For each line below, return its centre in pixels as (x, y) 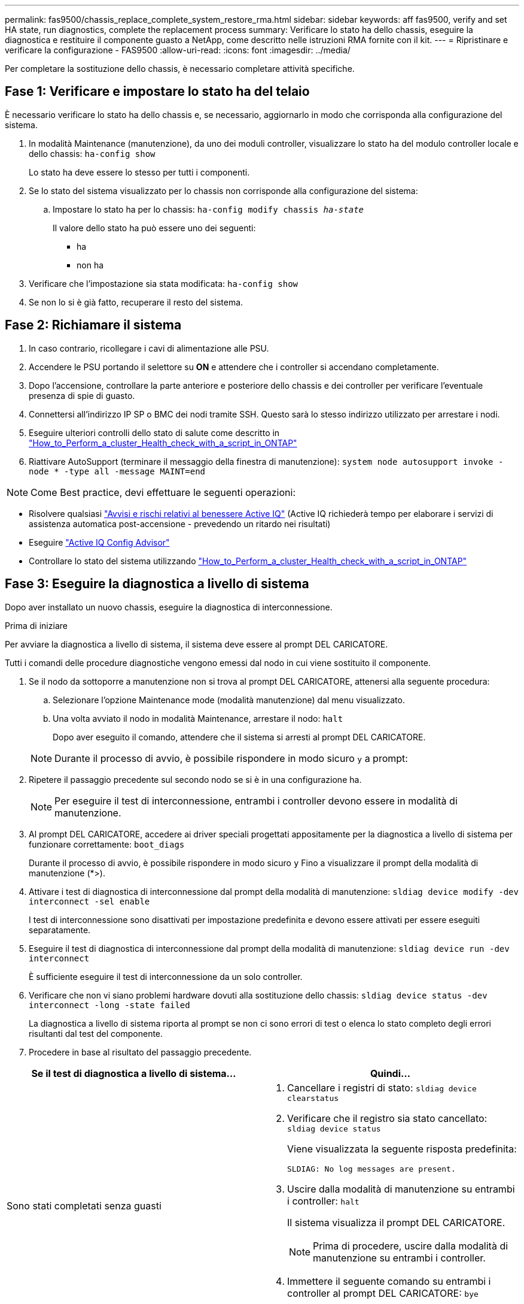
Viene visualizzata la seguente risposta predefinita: (402, 1149)
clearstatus (313, 1098)
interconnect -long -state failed (109, 1005)
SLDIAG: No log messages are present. (371, 1169)
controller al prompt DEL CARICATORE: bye (383, 1293)
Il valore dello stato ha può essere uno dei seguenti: (154, 228)
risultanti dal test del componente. (96, 1033)
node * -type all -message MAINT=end (117, 471)
